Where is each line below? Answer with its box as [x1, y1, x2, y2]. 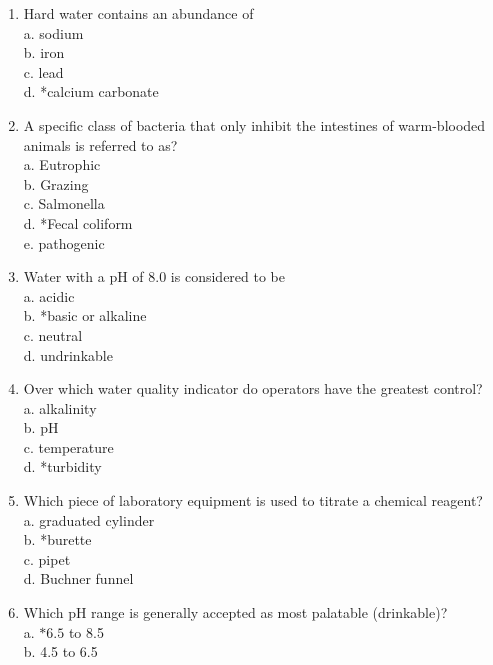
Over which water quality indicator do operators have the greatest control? [23, 378, 483, 399]
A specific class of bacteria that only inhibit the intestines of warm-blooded [23, 114, 486, 135]
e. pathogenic [23, 232, 105, 253]
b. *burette [23, 529, 92, 550]
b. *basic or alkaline [23, 305, 147, 326]
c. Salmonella [23, 193, 105, 214]
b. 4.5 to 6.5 [23, 641, 98, 662]
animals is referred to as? [23, 134, 178, 155]
